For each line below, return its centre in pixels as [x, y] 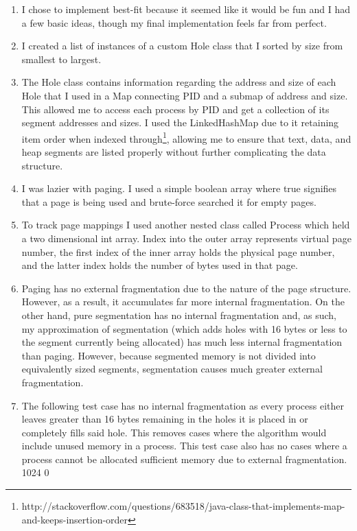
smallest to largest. [61, 59]
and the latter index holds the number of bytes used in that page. [160, 265]
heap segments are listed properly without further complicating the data [174, 152]
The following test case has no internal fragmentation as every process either [183, 405]
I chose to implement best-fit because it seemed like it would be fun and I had [186, 9]
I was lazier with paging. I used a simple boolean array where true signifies [179, 188]
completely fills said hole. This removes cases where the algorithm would [174, 432]
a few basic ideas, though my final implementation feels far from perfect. [174, 22]
